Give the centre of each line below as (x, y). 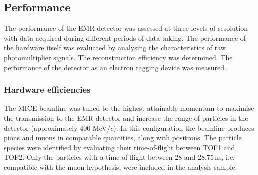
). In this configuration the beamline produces (184, 127)
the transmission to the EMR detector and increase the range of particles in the (126, 117)
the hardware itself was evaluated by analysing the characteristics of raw (115, 48)
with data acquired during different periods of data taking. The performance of (125, 38)
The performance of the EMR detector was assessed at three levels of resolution (126, 28)
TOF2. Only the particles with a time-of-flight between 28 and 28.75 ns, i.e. (119, 157)
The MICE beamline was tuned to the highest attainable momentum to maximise (129, 108)
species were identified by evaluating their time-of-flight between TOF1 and (120, 147)
